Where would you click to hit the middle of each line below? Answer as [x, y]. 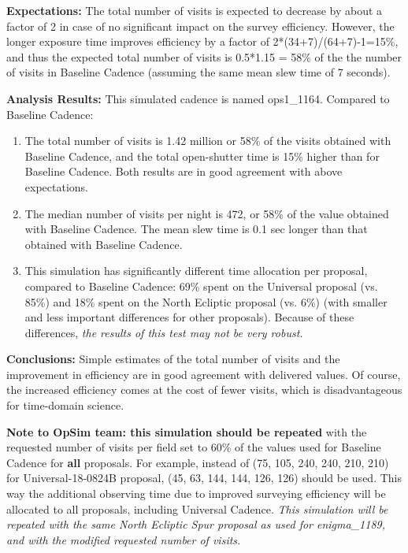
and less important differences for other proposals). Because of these [189, 317]
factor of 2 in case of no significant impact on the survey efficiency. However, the [200, 26]
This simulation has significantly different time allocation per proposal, [196, 271]
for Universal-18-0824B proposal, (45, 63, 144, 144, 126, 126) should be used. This [204, 478]
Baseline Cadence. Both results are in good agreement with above [184, 171]
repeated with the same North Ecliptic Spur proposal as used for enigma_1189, [196, 524]
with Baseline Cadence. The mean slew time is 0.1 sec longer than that [196, 229]
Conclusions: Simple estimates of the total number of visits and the [173, 359]
